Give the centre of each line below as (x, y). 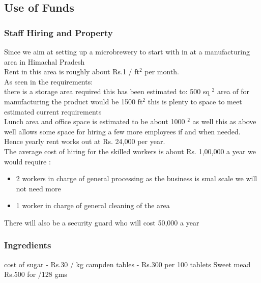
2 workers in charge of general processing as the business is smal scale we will (137, 178)
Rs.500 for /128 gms (36, 274)
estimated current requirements (53, 111)
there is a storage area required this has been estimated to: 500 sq (107, 91)
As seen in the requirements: (49, 81)
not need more (38, 188)
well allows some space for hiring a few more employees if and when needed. (122, 131)
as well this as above (224, 121)
